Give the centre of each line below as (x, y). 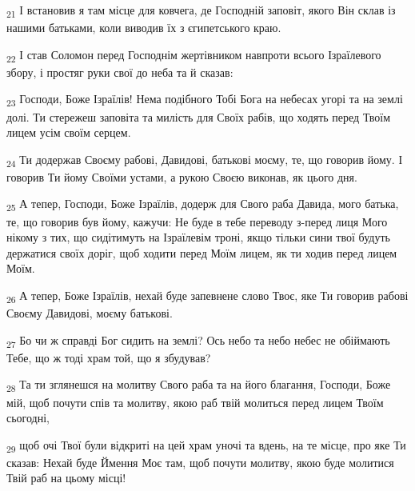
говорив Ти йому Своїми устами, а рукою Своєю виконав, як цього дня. (182, 176)
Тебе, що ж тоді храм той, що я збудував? (109, 357)
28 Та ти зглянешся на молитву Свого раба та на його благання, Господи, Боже (199, 385)
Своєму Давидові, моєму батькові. (90, 313)
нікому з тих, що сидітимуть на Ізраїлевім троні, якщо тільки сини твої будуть (198, 237)
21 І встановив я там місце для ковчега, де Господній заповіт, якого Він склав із (201, 11)
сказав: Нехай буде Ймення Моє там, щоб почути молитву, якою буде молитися (200, 462)
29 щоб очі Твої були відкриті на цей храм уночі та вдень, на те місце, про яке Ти (206, 445)
